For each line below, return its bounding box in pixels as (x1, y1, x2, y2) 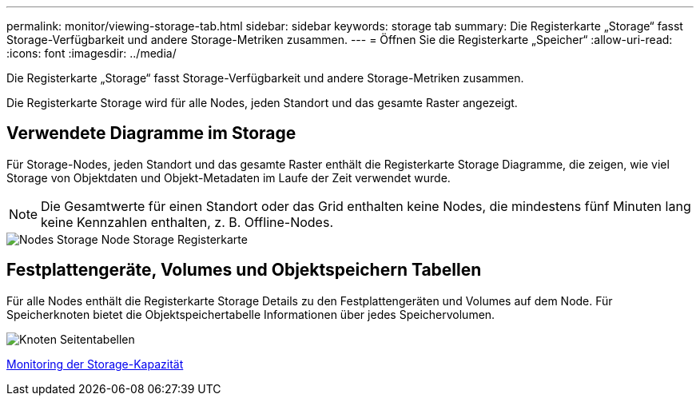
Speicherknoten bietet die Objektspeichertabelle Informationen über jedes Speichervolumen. (6, 307, 495, 321)
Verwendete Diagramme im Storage (6, 123, 296, 144)
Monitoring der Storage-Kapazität (6, 356, 184, 371)
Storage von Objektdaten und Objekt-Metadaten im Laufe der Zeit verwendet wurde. (6, 170, 451, 185)
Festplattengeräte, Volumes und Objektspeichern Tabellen (6, 260, 482, 281)
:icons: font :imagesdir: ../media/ (6, 46, 177, 60)
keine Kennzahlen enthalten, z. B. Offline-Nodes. (41, 213, 333, 230)
